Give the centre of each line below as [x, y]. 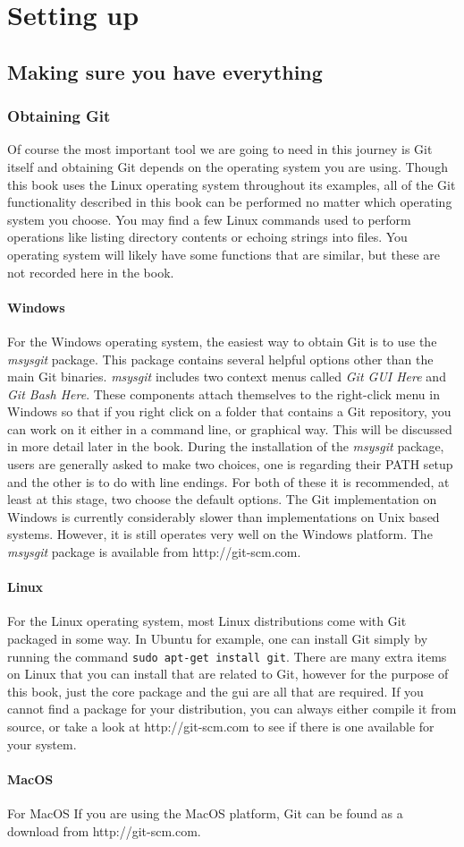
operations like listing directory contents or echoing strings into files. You [207, 237]
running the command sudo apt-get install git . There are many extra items [227, 656]
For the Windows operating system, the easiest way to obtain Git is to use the [222, 341]
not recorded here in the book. [91, 272]
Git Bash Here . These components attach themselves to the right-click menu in [224, 394]
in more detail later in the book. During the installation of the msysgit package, [226, 446]
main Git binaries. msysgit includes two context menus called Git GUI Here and [227, 376]
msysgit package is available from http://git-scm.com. [154, 552]
